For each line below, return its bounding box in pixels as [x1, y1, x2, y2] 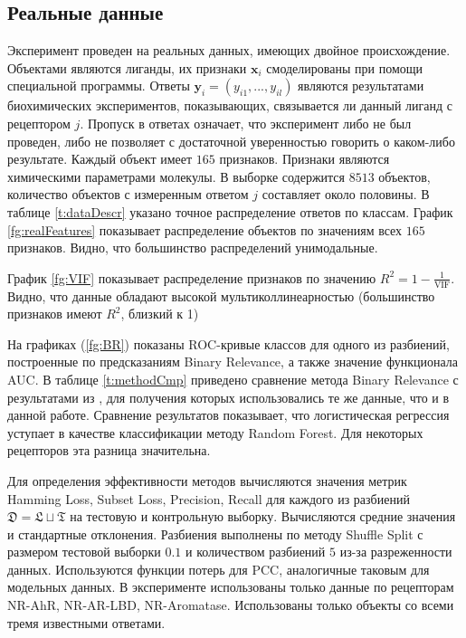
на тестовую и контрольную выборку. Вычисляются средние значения [70, 507, 456, 526]
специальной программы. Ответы [7, 76, 190, 95]
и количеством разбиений [185, 542, 326, 561]
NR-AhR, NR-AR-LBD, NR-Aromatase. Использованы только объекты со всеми [7, 595, 454, 614]
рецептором [7, 113, 71, 132]
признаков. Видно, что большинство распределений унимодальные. [7, 238, 378, 257]
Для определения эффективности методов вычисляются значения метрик [7, 471, 407, 490]
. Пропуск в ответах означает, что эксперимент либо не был [80, 113, 412, 132]
